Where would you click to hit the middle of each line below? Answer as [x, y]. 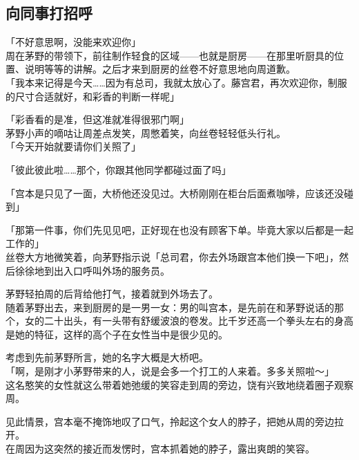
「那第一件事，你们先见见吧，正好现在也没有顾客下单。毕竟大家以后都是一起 [179, 229]
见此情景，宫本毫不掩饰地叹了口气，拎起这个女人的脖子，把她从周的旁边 [170, 421]
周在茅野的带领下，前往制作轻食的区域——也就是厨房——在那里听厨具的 [170, 55]
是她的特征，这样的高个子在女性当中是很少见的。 [117, 334]
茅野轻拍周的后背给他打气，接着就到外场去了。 [112, 294]
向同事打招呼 [49, 13]
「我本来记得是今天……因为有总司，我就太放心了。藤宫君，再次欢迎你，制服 [176, 82]
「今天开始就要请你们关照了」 [73, 146]
